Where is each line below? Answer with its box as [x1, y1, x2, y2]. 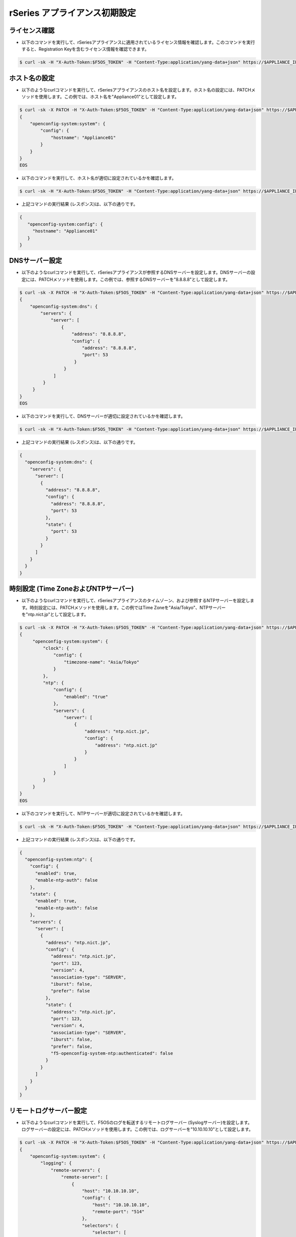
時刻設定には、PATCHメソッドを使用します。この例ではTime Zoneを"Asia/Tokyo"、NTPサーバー [30, 604, 226, 611]
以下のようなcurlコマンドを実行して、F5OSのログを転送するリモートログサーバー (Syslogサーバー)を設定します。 [21, 1119, 253, 1125]
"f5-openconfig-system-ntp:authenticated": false [50, 1050, 173, 1056]
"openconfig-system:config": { [27, 221, 103, 227]
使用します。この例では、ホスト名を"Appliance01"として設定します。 [38, 94, 180, 100]
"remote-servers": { [50, 1167, 101, 1173]
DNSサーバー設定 [9, 256, 62, 265]
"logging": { [40, 1160, 72, 1166]
